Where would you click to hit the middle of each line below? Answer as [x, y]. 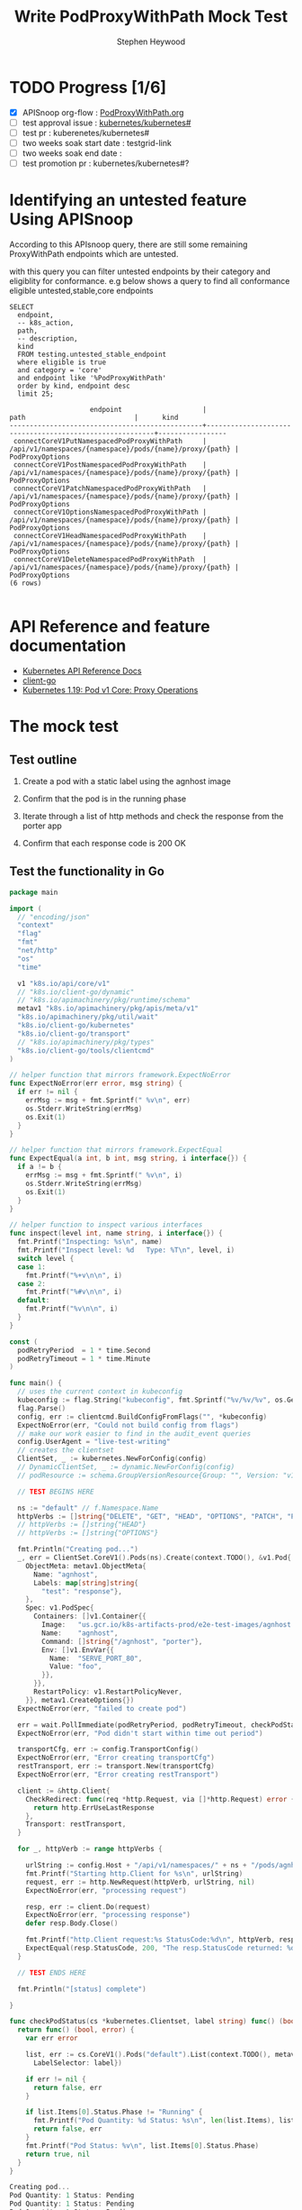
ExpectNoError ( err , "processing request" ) [106, 1890]
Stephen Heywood [151, 41]
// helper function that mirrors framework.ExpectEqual [116, 1150]
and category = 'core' [60, 370]
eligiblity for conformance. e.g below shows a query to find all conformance [150, 281]
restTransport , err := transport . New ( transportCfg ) [116, 1767]
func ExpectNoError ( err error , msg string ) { [96, 1083]
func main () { [36, 1384]
